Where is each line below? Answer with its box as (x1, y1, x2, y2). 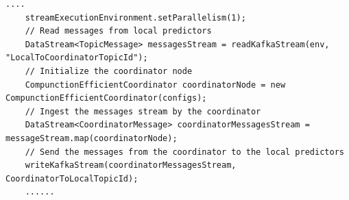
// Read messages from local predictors (25, 26, 212, 36)
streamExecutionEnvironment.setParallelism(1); (25, 12, 246, 23)
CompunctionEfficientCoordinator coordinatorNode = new (25, 79, 286, 90)
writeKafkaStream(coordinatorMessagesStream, (25, 160, 237, 171)
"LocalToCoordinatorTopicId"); (5, 53, 148, 63)
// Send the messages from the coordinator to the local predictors (25, 147, 344, 157)
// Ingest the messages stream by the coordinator (25, 106, 261, 116)
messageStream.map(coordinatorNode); (5, 133, 178, 143)
